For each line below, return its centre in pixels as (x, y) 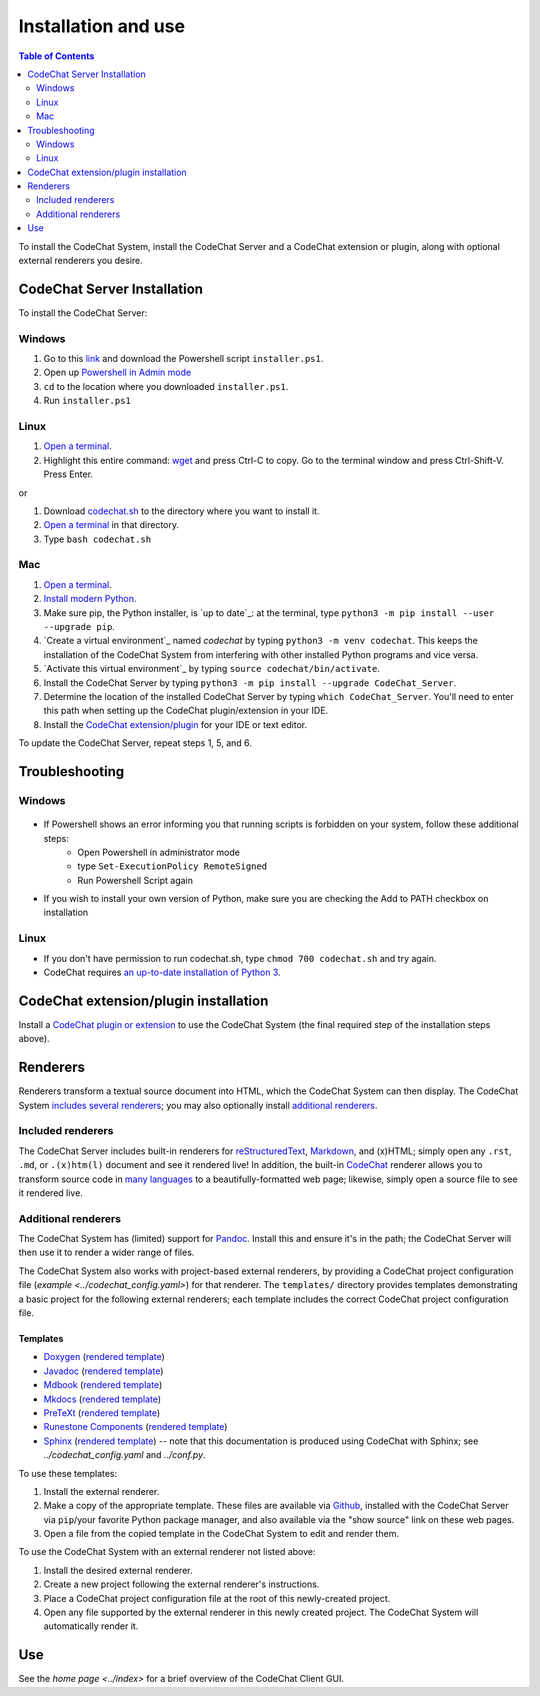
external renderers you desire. (81, 261)
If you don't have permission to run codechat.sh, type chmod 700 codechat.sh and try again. (240, 958)
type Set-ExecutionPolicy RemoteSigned (172, 866)
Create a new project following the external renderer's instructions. (181, 1584)
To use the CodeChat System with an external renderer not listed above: (167, 1552)
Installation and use (101, 26)
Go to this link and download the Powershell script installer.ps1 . (183, 359)
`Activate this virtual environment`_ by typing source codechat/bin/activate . (211, 669)
